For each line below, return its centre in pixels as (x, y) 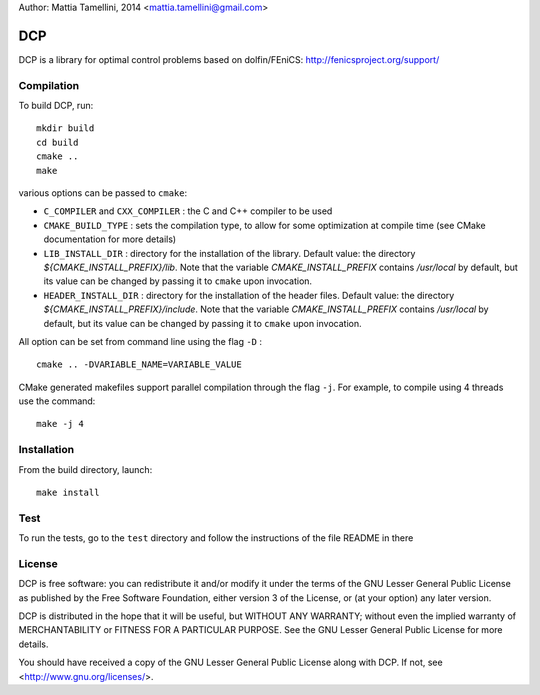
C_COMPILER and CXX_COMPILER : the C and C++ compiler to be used (188, 211)
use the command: (57, 401)
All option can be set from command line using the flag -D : (140, 341)
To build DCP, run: (56, 106)
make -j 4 (60, 424)
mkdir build (65, 128)
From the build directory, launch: (85, 469)
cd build (57, 142)
